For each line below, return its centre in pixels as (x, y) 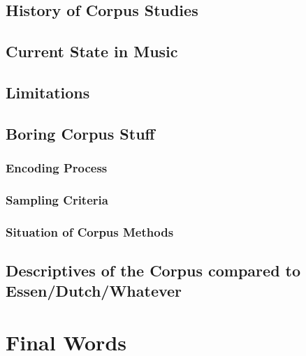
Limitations (48, 92)
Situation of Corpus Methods (90, 231)
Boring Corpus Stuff (80, 133)
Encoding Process (57, 168)
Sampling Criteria (57, 199)
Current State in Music (92, 51)
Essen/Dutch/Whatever (94, 291)
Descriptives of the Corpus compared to (153, 270)
